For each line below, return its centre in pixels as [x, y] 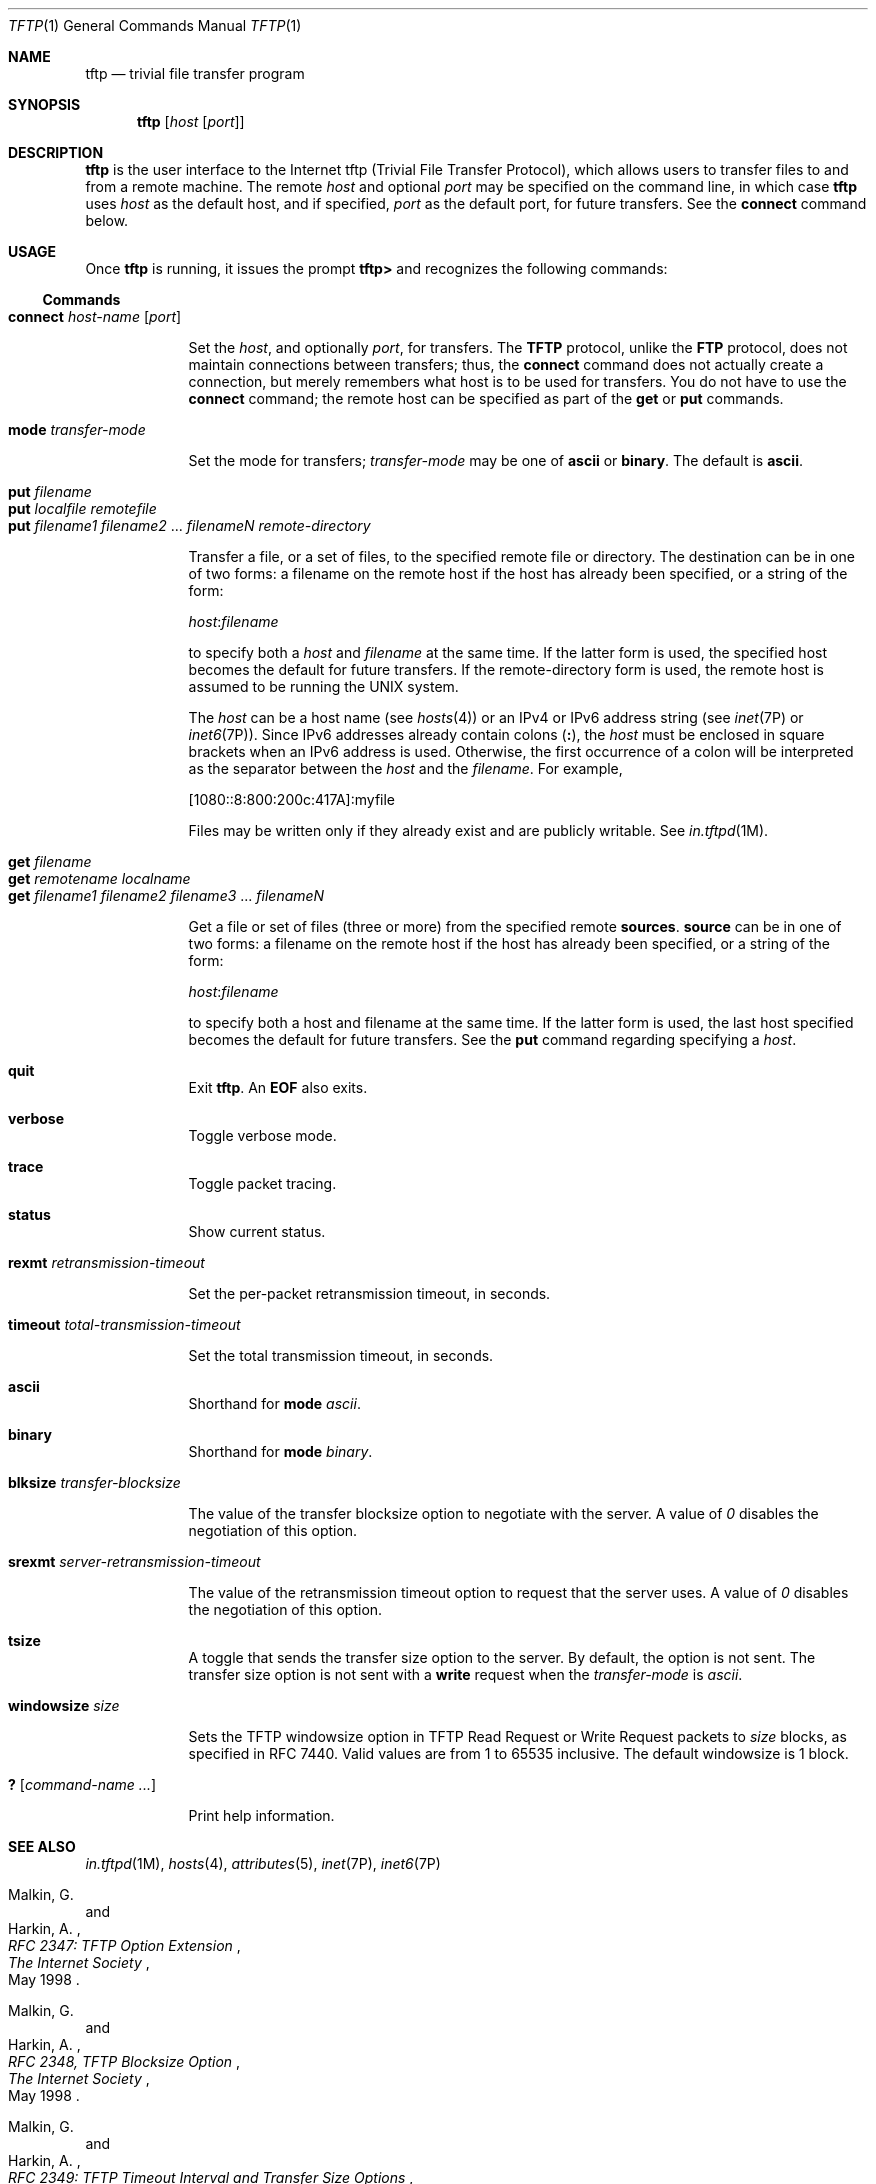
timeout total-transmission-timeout [124, 1324]
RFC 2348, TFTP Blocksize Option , [124, 2061]
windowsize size [64, 1705]
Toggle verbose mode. [262, 1135]
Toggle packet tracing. [262, 1183]
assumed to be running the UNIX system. [323, 686]
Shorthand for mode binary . [280, 1451]
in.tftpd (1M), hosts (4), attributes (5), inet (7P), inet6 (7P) [263, 1863]
